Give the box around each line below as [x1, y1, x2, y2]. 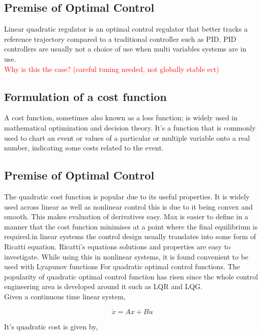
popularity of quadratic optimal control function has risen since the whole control [4, 271, 258, 281]
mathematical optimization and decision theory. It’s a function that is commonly [4, 122, 256, 133]
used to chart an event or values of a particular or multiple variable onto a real [4, 132, 250, 143]
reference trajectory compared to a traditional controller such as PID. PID [4, 33, 237, 44]
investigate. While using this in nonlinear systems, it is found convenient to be [4, 251, 249, 262]
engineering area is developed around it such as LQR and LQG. [4, 281, 202, 292]
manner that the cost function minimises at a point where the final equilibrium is [4, 221, 258, 231]
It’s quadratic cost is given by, [4, 321, 98, 331]
